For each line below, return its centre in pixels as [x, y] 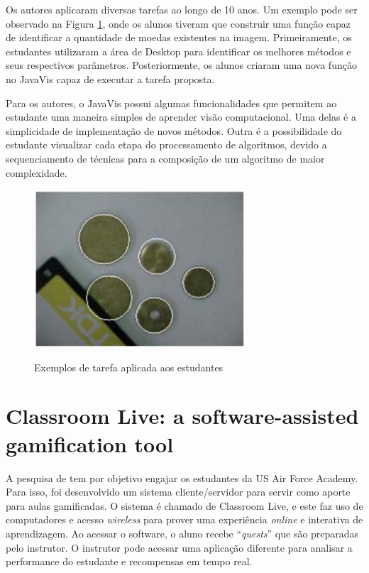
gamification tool [90, 443]
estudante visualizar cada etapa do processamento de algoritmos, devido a [166, 144]
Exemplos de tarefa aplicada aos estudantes [129, 367]
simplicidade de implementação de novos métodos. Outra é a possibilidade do [174, 130]
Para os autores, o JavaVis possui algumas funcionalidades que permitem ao [171, 103]
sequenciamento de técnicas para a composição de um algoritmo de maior [165, 158]
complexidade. [37, 172]
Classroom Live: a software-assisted [182, 416]
